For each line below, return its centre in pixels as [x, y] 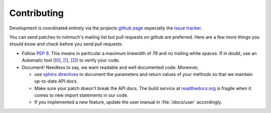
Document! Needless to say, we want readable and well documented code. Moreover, [110, 67]
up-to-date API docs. [56, 81]
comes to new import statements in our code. [81, 95]
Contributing [36, 13]
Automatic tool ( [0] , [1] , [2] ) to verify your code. [71, 60]
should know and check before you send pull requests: [66, 44]
